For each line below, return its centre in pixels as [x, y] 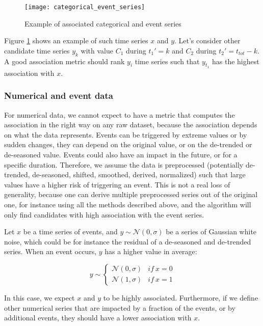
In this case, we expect [40, 297]
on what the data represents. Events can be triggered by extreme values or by [126, 134]
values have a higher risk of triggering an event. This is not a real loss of [117, 184]
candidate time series [37, 50]
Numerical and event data [59, 96]
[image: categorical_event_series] [85, 7]
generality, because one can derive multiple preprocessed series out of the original [131, 194]
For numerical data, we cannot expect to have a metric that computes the [120, 114]
